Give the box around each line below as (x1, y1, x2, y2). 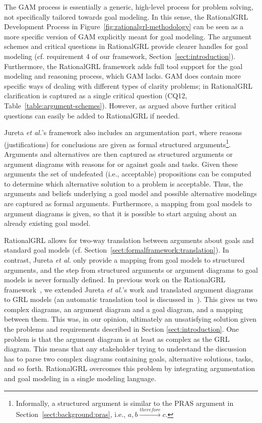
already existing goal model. (4, 218, 91, 228)
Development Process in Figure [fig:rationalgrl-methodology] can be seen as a (4, 21, 244, 32)
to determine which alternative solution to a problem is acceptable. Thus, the (4, 178, 243, 189)
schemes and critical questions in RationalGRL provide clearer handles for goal (4, 41, 248, 51)
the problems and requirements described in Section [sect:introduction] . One (4, 324, 239, 334)
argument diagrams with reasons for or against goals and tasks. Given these (4, 158, 238, 169)
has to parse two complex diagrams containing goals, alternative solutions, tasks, (4, 353, 253, 364)
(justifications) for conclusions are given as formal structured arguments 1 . (4, 137, 231, 149)
